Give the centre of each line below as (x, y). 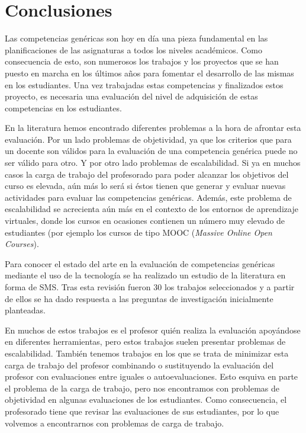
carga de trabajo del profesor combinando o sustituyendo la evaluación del (139, 365)
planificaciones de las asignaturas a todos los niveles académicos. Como (133, 49)
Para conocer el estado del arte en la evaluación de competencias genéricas (140, 263)
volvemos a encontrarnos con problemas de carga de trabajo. (115, 423)
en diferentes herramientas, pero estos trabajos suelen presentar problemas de (145, 341)
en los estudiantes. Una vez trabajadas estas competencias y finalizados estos (144, 84)
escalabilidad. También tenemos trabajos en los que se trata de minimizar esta (147, 353)
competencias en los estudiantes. (63, 108)
